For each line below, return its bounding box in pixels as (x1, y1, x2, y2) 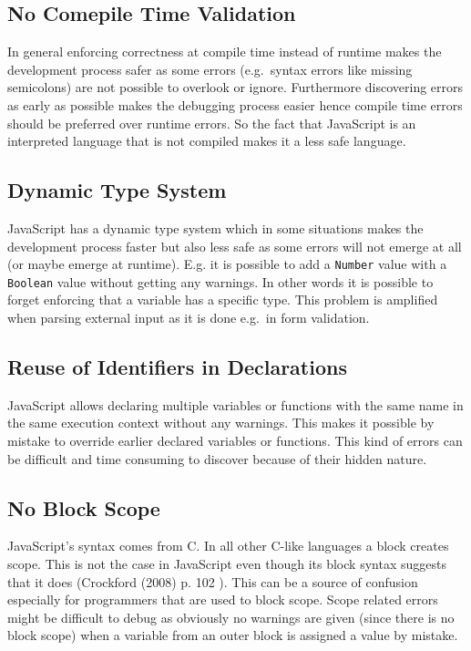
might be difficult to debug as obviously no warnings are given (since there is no (7, 607, 455, 626)
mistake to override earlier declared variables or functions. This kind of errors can (7, 431, 463, 450)
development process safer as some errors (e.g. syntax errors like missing (7, 59, 413, 78)
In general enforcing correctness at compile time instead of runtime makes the (7, 42, 442, 61)
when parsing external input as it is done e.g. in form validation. (7, 308, 370, 327)
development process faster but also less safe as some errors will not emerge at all (7, 236, 462, 255)
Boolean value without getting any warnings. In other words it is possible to (7, 272, 434, 291)
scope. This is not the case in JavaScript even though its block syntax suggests (7, 554, 446, 573)
